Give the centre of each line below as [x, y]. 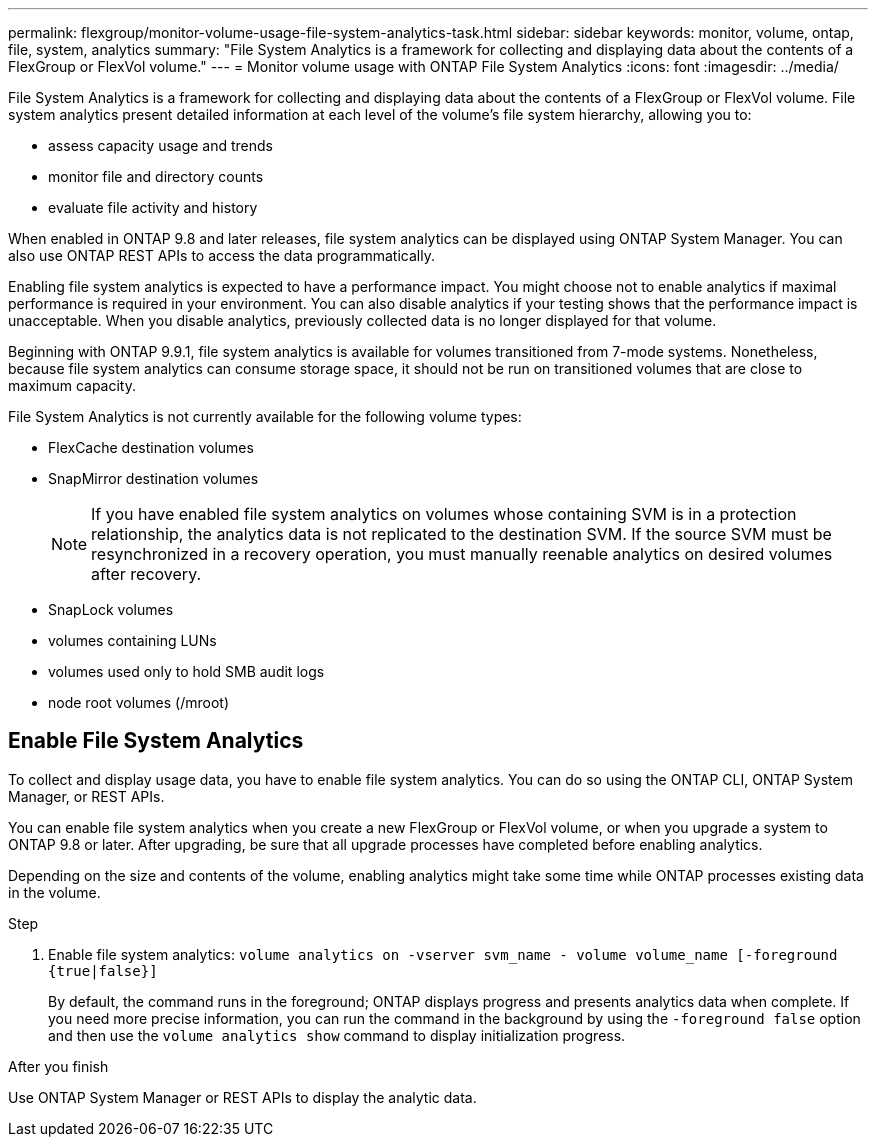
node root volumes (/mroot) [139, 702]
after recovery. [146, 574]
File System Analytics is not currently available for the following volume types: [265, 416]
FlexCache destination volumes [151, 447]
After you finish [58, 1066]
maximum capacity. [72, 385]
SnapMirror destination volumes [153, 478]
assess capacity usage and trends [161, 145]
